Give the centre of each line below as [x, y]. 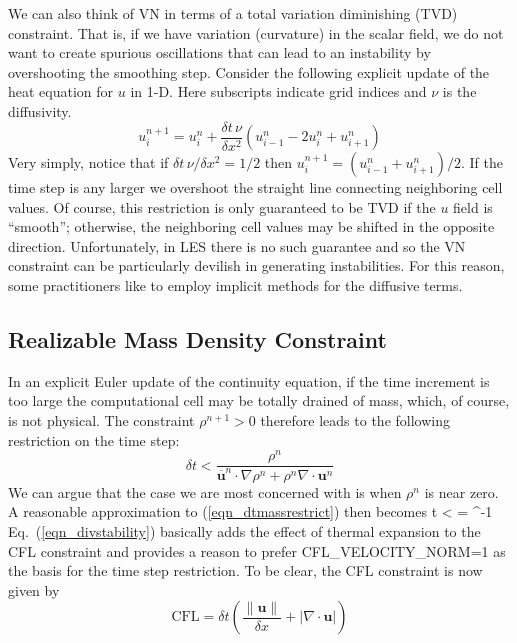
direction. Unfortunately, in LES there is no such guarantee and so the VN [237, 245]
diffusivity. [40, 110]
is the [459, 91]
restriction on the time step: [94, 439]
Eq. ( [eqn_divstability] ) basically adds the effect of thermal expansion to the [244, 531]
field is [473, 206]
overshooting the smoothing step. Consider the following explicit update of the [249, 71]
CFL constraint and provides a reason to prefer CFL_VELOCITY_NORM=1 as [257, 550]
